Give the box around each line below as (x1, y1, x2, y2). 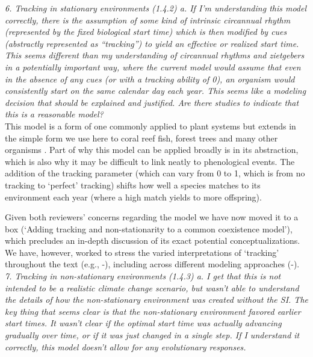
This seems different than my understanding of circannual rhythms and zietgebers (5, 49, 305, 61)
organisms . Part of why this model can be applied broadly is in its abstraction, (5, 143, 299, 156)
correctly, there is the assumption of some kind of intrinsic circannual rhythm (5, 13, 291, 26)
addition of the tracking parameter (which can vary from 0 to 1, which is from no (5, 167, 305, 179)
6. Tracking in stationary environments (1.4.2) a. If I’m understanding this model (5, 2, 307, 14)
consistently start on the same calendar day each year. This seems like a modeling (5, 84, 306, 97)
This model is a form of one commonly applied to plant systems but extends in (5, 119, 296, 132)
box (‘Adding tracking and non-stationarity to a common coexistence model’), (5, 222, 293, 235)
